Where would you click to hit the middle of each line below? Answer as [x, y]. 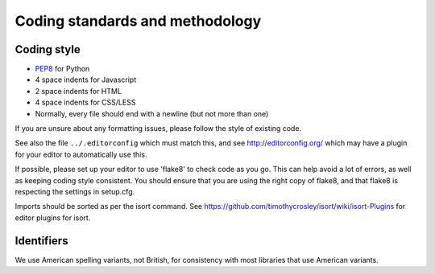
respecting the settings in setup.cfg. [75, 191]
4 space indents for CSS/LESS [85, 102]
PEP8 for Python [62, 69]
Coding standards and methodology [138, 21]
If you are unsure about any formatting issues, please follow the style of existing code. [158, 129]
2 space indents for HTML [79, 91]
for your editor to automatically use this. [81, 154]
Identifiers [41, 241]
